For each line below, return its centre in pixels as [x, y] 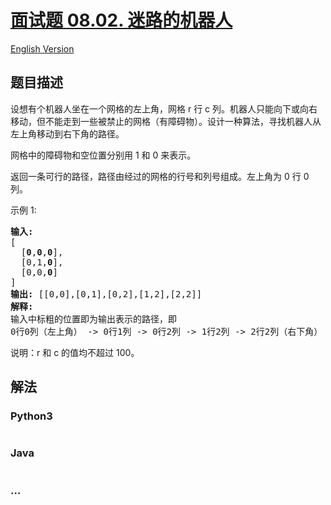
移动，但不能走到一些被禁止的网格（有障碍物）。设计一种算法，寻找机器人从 [166, 121]
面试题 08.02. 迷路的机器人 [121, 20]
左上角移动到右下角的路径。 [67, 133]
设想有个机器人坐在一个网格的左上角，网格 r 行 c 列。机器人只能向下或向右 [164, 108]
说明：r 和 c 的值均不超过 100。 [75, 352]
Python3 [31, 416]
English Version [42, 48]
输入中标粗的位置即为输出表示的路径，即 [93, 319]
